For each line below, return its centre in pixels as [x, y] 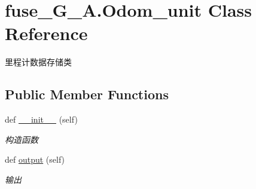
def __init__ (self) [41, 119]
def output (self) [35, 159]
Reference [46, 33]
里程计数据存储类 [38, 62]
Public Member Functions [87, 94]
